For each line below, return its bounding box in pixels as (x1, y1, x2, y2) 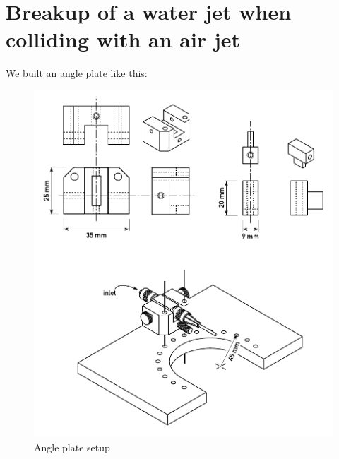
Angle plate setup (34, 439, 110, 454)
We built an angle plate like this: (6, 66, 148, 81)
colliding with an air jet (6, 25, 241, 54)
